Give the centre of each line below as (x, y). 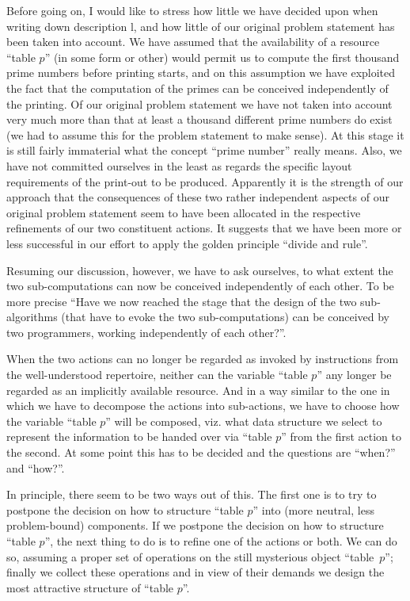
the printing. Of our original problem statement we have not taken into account (199, 103)
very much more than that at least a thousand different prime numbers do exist (199, 119)
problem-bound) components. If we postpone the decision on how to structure (195, 525)
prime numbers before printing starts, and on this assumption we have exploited (201, 73)
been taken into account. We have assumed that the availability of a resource (193, 42)
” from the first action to (342, 436)
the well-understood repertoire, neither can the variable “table (157, 375)
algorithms (32, 317)
